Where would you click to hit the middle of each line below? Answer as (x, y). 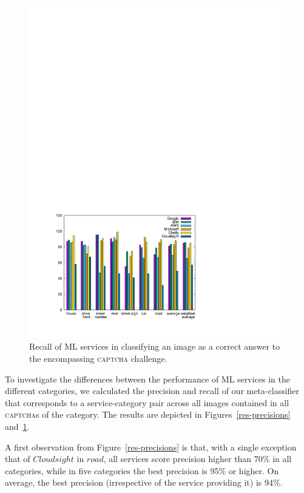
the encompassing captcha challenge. (98, 359)
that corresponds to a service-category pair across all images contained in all (147, 402)
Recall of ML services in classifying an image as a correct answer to (155, 346)
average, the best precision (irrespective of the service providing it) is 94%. (144, 482)
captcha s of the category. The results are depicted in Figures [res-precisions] (148, 414)
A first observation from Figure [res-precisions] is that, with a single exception (151, 447)
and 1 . (17, 427)
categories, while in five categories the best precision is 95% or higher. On (142, 470)
